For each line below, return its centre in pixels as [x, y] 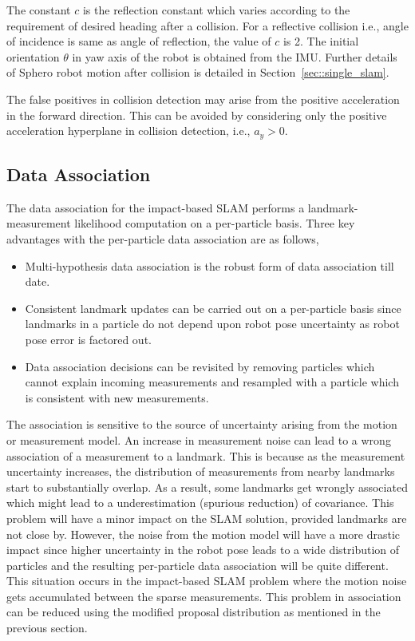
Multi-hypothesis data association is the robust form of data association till [209, 265]
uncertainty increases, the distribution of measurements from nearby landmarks [201, 471]
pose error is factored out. [88, 339]
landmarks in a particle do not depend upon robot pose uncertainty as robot [212, 324]
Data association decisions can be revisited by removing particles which [200, 366]
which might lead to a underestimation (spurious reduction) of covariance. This [200, 503]
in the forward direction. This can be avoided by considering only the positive [197, 115]
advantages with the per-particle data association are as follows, [163, 239]
